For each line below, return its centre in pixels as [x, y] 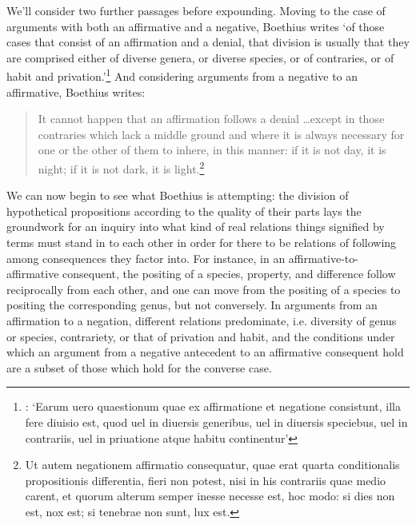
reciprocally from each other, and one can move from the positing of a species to [204, 289]
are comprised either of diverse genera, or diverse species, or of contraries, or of [200, 57]
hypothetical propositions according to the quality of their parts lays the [184, 211]
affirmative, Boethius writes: [76, 91]
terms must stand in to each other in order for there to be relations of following [202, 243]
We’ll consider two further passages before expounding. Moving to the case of [196, 10]
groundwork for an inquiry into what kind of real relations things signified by [196, 227]
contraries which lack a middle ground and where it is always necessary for [221, 134]
